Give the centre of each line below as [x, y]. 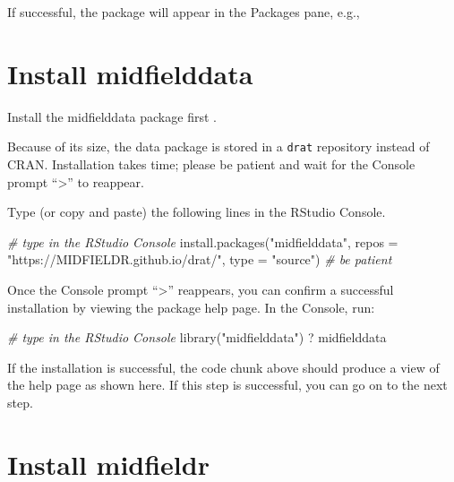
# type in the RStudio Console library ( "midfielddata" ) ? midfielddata [197, 337]
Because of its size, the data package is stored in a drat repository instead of [218, 146]
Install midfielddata [130, 73]
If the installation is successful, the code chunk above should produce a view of [223, 367]
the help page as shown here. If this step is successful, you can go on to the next [227, 385]
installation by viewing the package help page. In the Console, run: [191, 307]
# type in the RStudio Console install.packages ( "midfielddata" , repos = [203, 241]
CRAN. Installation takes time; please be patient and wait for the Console [211, 164]
